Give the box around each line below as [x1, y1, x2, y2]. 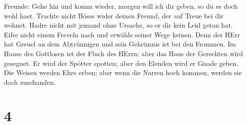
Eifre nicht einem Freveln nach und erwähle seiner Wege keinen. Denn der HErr [4, 29, 240, 39]
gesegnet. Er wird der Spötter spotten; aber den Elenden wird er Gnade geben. [4, 58, 238, 68]
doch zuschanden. [4, 77, 56, 87]
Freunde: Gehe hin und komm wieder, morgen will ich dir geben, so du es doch [4, 1, 238, 11]
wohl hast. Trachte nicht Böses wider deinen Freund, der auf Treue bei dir [4, 10, 224, 20]
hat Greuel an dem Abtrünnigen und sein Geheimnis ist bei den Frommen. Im [4, 39, 236, 49]
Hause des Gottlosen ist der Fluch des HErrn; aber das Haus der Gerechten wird [4, 48, 243, 58]
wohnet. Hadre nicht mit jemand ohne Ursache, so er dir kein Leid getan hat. [4, 20, 233, 30]
